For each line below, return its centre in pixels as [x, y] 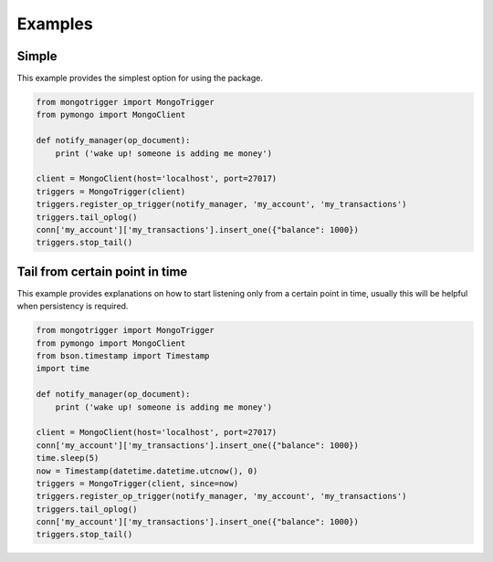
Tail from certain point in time [102, 271]
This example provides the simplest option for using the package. [140, 78]
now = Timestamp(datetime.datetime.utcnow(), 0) [147, 471]
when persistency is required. [73, 307]
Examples [55, 24]
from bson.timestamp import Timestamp [123, 356]
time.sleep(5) [68, 458]
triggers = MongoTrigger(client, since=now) [137, 483]
